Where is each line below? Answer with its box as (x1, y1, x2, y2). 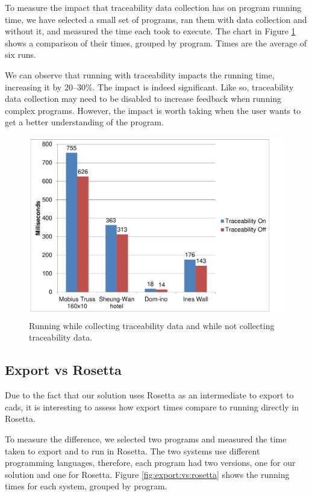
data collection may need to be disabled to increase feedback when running (5, 92, 282, 105)
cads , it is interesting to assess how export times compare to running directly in (5, 400, 299, 413)
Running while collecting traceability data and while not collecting (29, 319, 275, 331)
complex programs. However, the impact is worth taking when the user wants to (5, 104, 301, 116)
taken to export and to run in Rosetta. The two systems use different (5, 444, 260, 457)
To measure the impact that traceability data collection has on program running (5, 1, 302, 13)
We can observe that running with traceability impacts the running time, (5, 68, 275, 81)
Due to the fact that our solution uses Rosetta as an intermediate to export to (5, 389, 294, 401)
